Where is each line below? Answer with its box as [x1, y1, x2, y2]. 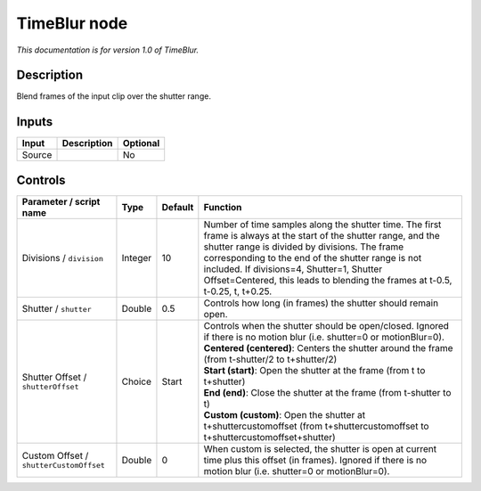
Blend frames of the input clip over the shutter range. [16, 91, 211, 102]
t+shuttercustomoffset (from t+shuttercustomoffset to [203, 420, 429, 432]
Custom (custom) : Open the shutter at [203, 408, 365, 421]
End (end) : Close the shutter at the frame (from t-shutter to [203, 386, 452, 398]
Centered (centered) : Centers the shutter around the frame [203, 341, 453, 354]
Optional [122, 137, 160, 150]
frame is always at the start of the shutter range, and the [203, 229, 440, 241]
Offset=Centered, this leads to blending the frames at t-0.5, [203, 274, 452, 286]
